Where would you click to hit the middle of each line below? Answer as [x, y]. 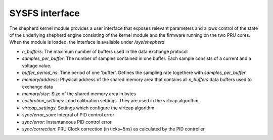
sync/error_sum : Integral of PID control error [68, 115]
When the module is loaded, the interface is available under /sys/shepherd [87, 42]
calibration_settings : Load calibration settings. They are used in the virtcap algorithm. [111, 101]
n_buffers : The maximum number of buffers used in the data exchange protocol [105, 51]
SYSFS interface [45, 13]
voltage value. [37, 65]
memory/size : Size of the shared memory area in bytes [79, 94]
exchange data [37, 87]
